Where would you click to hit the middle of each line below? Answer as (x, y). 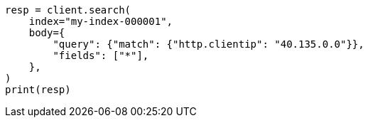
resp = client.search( (68, 10)
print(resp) (38, 90)
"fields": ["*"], (101, 55)
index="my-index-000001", (101, 21)
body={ (47, 33)
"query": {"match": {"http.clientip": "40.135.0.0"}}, (209, 44)
